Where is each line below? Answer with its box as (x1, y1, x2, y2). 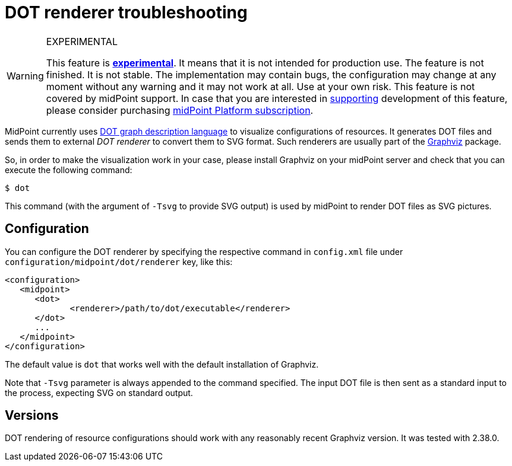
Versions (5, 408, 59, 423)
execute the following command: (5, 164, 132, 175)
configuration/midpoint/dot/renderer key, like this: (5, 256, 233, 267)
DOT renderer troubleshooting (5, 2, 248, 23)
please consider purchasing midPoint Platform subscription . (46, 104, 314, 116)
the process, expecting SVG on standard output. (5, 387, 193, 398)
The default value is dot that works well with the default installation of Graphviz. (5, 359, 319, 369)
